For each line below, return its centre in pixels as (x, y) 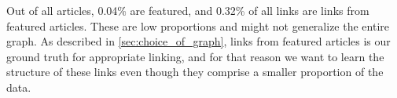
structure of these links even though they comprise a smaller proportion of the (195, 72)
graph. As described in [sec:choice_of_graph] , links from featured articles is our (198, 41)
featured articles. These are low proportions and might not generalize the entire (198, 25)
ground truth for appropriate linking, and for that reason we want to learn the (195, 56)
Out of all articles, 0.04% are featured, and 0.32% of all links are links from (188, 10)
